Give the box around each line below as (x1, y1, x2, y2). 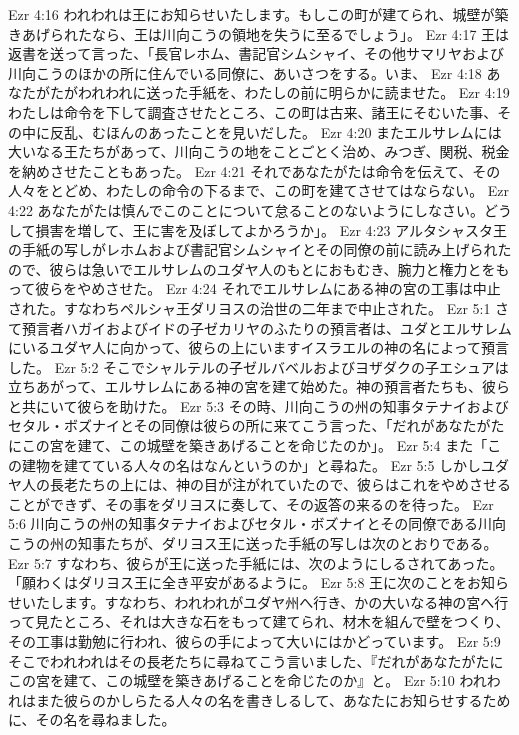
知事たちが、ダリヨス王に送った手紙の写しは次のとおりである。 (77, 533, 498, 554)
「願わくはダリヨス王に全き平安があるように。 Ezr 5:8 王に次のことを (8, 572, 468, 593)
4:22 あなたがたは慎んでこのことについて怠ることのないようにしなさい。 (8, 199, 485, 220)
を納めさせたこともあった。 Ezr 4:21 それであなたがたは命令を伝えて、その (8, 160, 501, 181)
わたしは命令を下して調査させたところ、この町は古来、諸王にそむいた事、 (8, 101, 498, 122)
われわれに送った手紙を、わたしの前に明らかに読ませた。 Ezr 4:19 (77, 82, 510, 103)
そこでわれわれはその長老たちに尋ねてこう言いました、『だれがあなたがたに (8, 650, 504, 671)
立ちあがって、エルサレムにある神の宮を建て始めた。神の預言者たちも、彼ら (8, 376, 510, 397)
